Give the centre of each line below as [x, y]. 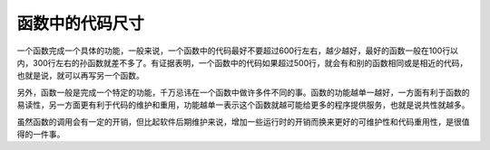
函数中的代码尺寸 [81, 23]
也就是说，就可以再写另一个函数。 [80, 76]
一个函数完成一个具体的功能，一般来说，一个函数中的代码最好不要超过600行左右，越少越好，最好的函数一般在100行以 [237, 51]
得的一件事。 [41, 134]
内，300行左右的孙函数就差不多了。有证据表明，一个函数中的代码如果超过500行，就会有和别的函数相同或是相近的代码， [242, 62]
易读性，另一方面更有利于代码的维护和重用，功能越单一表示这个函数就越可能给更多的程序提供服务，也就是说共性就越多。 [243, 105]
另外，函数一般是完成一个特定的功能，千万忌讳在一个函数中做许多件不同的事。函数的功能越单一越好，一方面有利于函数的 [243, 92]
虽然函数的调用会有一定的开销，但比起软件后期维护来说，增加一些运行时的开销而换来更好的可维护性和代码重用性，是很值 [243, 121]
